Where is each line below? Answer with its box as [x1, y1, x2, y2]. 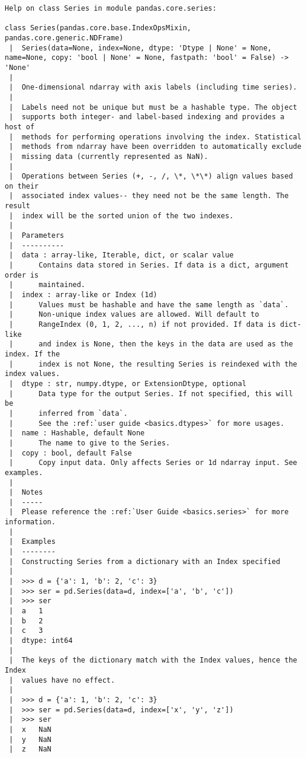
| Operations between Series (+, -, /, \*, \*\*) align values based [9, 172, 293, 181]
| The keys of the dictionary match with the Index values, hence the [9, 656, 297, 665]
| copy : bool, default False [9, 448, 132, 457]
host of [5, 122, 35, 131]
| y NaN [9, 735, 51, 744]
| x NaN [9, 725, 51, 734]
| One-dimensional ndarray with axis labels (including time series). [9, 83, 297, 92]
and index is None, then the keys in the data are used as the [38, 340, 293, 349]
